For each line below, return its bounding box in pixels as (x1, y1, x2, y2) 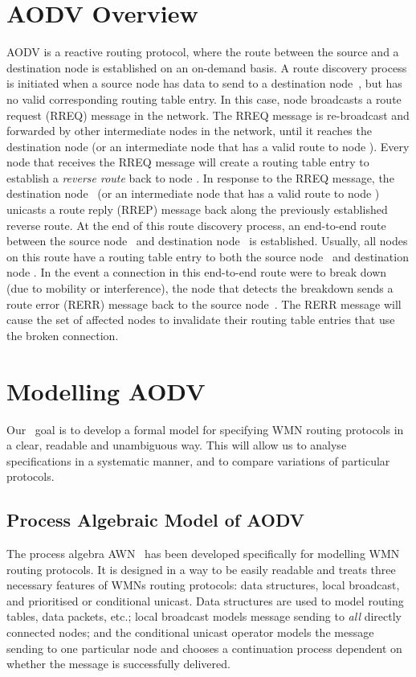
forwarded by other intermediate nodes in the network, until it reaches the (6, 122, 372, 139)
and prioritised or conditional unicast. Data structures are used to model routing (6, 592, 404, 609)
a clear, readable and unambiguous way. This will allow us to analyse (6, 437, 347, 453)
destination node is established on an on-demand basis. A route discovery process (6, 59, 407, 76)
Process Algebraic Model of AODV (6, 507, 305, 532)
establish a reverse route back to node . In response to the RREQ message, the (6, 169, 394, 186)
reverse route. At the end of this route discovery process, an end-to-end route (6, 216, 386, 233)
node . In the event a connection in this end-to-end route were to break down (6, 264, 387, 281)
